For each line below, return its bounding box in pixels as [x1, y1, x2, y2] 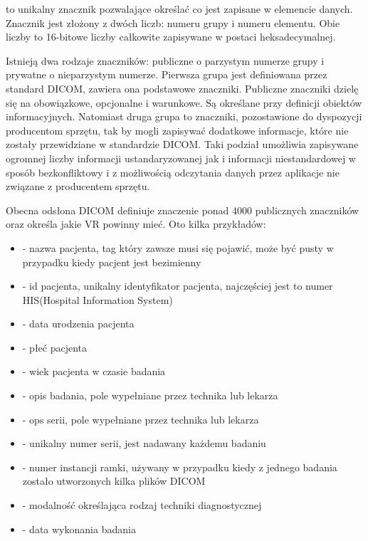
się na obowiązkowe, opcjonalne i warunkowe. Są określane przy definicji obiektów [6, 95, 362, 110]
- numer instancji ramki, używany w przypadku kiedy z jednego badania [22, 459, 337, 474]
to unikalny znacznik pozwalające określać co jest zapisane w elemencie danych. [6, 1, 353, 16]
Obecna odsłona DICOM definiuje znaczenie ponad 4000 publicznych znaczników [6, 202, 359, 217]
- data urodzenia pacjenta [22, 316, 135, 331]
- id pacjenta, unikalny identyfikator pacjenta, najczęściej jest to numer [22, 278, 333, 293]
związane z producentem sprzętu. [6, 179, 150, 194]
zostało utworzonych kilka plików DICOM [22, 473, 206, 488]
